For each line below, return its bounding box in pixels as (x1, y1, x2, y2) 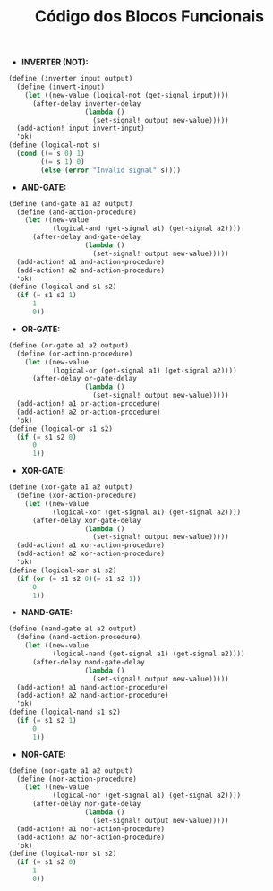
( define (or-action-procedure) (16, 349, 133, 358)
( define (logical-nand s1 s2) (8, 707, 122, 717)
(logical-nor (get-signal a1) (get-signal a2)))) (52, 791, 242, 801)
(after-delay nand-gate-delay (31, 657, 145, 666)
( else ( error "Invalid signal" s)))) (40, 166, 181, 175)
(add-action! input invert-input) (16, 124, 145, 133)
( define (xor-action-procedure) (16, 491, 138, 501)
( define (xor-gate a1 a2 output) (8, 483, 133, 492)
